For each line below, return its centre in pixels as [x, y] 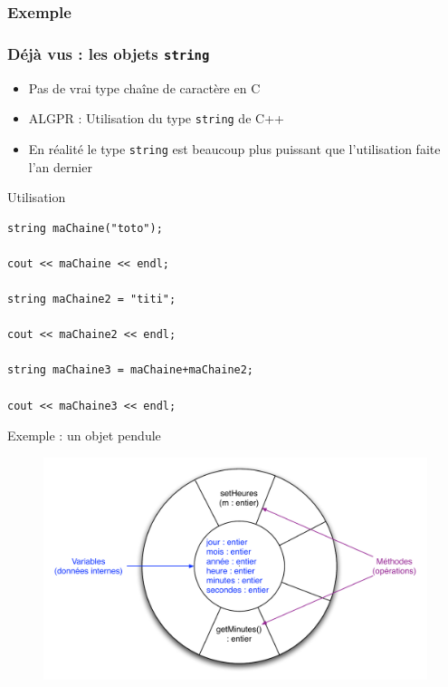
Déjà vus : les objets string [109, 53]
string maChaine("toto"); [85, 228]
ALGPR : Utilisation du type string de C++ [156, 118]
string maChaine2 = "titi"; [92, 300]
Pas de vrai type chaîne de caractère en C [144, 87]
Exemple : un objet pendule [84, 435]
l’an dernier [60, 166]
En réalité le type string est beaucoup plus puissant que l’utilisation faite [234, 148]
